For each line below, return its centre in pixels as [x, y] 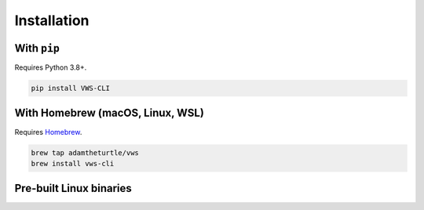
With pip [37, 48]
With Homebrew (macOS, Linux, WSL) [109, 113]
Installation [52, 20]
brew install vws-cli [73, 163]
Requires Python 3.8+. [51, 67]
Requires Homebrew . [48, 132]
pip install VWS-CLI [70, 89]
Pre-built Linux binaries [73, 188]
